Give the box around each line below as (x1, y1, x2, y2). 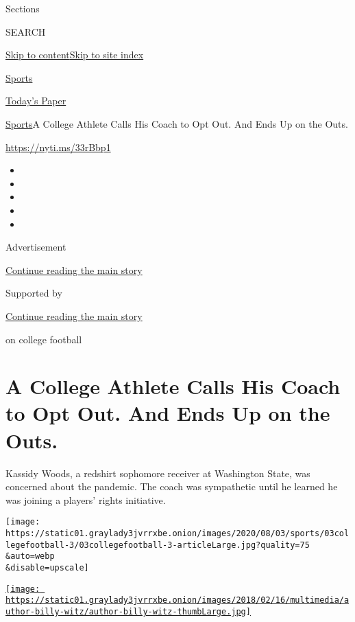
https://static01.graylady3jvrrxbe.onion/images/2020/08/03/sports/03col (5, 529, 350, 539)
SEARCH (5, 24, 46, 38)
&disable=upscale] (5, 563, 89, 573)
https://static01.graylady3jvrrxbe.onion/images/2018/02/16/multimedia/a (5, 595, 350, 606)
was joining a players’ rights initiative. (5, 492, 166, 507)
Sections (5, 1, 40, 15)
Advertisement (5, 240, 66, 254)
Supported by (5, 286, 62, 300)
